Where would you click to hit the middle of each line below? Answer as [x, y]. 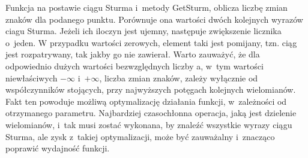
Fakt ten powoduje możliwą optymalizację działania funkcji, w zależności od [146, 101]
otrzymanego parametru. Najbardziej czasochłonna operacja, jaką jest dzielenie [151, 113]
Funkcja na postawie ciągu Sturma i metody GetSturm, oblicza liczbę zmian [146, 7]
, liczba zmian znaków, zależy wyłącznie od [179, 78]
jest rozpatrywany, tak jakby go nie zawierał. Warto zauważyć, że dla [133, 54]
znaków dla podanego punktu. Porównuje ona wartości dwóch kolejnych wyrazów [154, 19]
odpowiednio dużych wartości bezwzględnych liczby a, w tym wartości [134, 66]
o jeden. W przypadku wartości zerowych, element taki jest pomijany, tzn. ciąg [151, 42]
